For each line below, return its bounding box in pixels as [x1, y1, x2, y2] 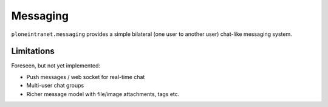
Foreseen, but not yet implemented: [11, 62, 100, 69]
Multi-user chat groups [26, 82, 84, 89]
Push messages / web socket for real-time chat [26, 73, 145, 80]
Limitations [11, 46, 55, 57]
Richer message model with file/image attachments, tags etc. [26, 90, 180, 97]
